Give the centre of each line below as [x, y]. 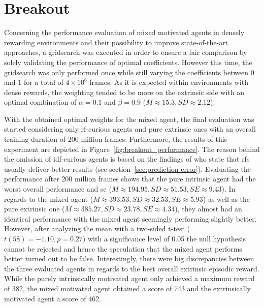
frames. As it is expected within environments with [169, 82]
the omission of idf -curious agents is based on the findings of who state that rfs [127, 159]
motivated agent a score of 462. [53, 298]
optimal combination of [40, 102]
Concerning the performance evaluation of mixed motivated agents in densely [124, 32]
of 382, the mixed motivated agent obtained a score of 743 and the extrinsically [127, 288]
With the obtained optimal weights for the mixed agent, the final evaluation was [129, 119]
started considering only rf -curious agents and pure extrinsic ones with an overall [130, 129]
